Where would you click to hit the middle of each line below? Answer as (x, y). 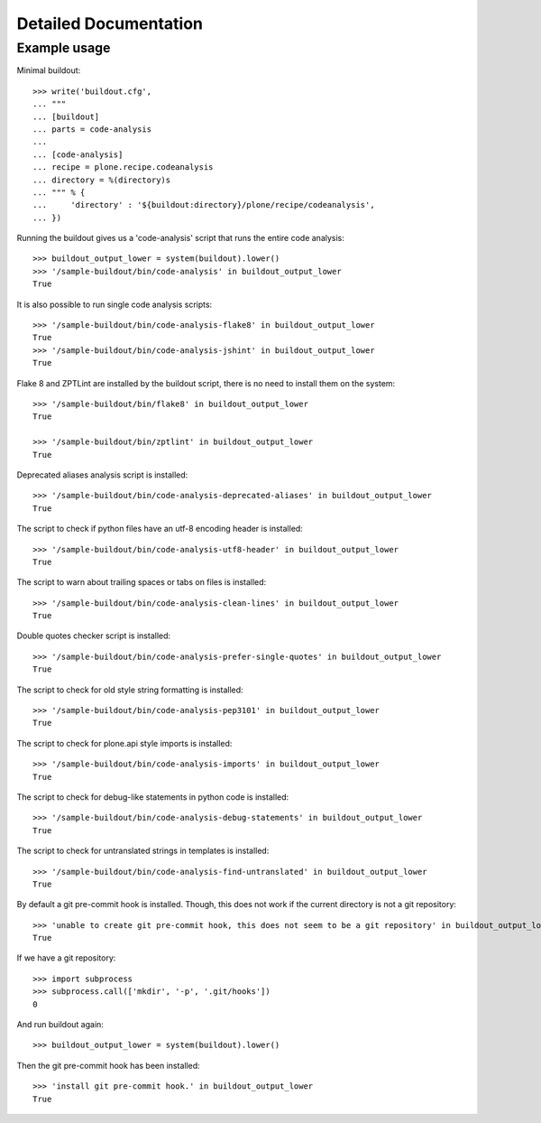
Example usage (64, 48)
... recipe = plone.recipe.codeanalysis (123, 167)
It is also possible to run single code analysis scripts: (115, 304)
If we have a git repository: (66, 958)
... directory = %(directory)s (102, 180)
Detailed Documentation (110, 23)
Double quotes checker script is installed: (94, 636)
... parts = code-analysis (92, 129)
